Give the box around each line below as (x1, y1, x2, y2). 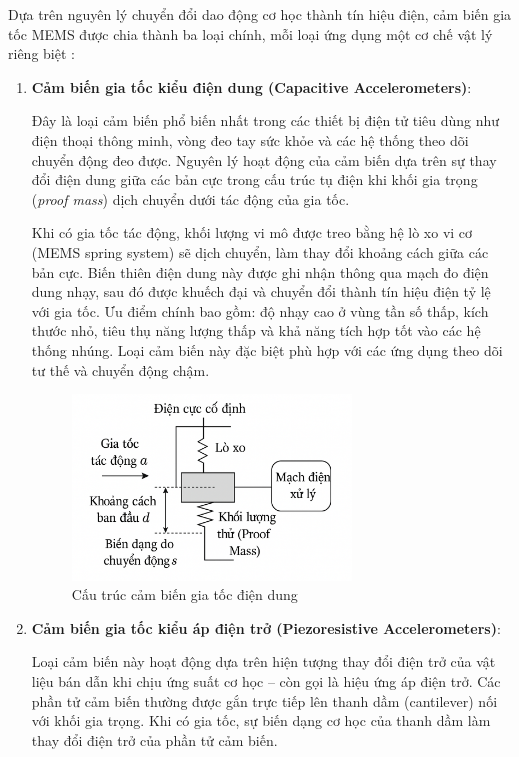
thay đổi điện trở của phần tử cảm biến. (31, 729, 278, 750)
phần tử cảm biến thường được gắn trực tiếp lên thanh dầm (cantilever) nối (31, 690, 498, 711)
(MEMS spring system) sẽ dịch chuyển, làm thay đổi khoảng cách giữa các (31, 241, 489, 262)
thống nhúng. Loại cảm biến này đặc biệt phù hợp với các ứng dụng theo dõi (31, 339, 503, 360)
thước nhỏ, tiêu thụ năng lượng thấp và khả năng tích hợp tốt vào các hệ (31, 320, 481, 341)
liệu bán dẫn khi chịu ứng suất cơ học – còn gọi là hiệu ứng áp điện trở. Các (31, 671, 501, 692)
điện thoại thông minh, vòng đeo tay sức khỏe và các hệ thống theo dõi (31, 129, 469, 150)
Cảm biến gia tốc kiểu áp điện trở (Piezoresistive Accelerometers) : (31, 617, 501, 638)
